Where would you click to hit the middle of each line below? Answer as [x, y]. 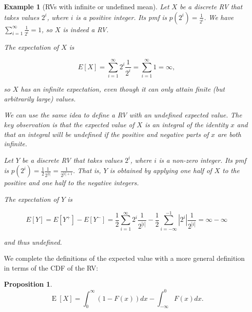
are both [229, 134]
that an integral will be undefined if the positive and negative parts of [107, 134]
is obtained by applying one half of [161, 170]
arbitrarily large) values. [40, 98]
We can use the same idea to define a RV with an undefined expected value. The [123, 115]
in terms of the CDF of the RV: [51, 267]
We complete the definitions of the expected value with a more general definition [125, 258]
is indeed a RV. [86, 29]
